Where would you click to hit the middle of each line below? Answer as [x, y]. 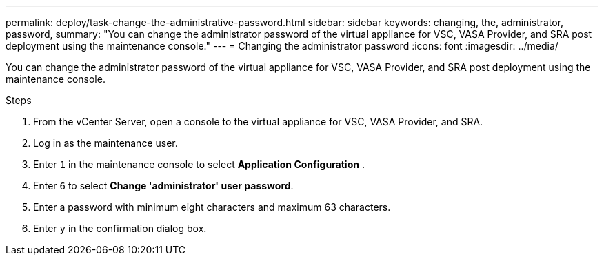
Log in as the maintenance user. [105, 143]
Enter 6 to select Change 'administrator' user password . [163, 186]
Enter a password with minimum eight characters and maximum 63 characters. [212, 207]
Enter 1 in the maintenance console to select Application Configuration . [199, 164]
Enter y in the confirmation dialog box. [120, 228]
